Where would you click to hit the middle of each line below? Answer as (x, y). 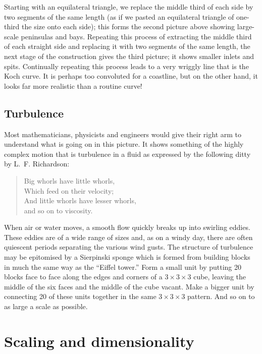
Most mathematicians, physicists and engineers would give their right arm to (123, 134)
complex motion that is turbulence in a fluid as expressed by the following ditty (127, 154)
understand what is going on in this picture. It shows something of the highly (124, 144)
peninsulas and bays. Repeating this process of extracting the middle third (136, 36)
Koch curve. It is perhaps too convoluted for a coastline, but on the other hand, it (131, 76)
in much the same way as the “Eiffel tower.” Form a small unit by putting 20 (123, 267)
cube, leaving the (220, 277)
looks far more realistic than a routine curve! (73, 85)
